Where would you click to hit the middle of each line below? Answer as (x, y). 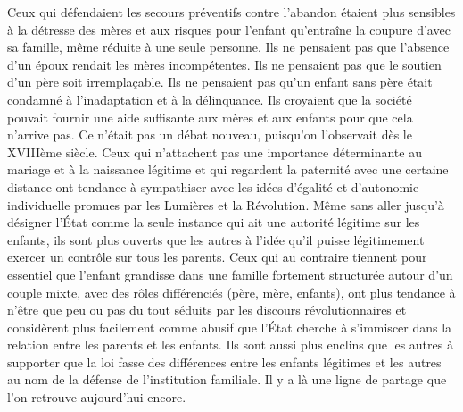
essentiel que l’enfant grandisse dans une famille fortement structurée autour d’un (230, 274)
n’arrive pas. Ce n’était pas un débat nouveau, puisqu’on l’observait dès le (210, 135)
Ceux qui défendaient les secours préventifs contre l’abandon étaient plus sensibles (231, 12)
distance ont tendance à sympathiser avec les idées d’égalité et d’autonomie (213, 186)
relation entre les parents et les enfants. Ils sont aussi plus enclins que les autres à (230, 345)
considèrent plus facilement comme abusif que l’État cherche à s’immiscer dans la (230, 327)
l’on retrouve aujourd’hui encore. (97, 397)
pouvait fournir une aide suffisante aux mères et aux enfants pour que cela (210, 117)
